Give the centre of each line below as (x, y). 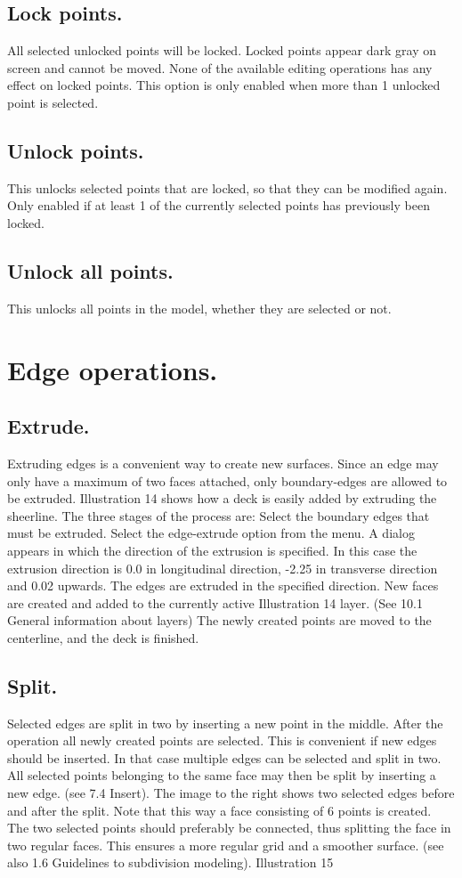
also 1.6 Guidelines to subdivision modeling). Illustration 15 (170, 862)
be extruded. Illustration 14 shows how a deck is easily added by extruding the (222, 498)
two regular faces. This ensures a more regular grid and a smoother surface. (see (226, 845)
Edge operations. (113, 369)
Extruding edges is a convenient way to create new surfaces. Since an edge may (223, 463)
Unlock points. (76, 150)
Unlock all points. (90, 270)
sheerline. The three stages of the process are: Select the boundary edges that (219, 515)
